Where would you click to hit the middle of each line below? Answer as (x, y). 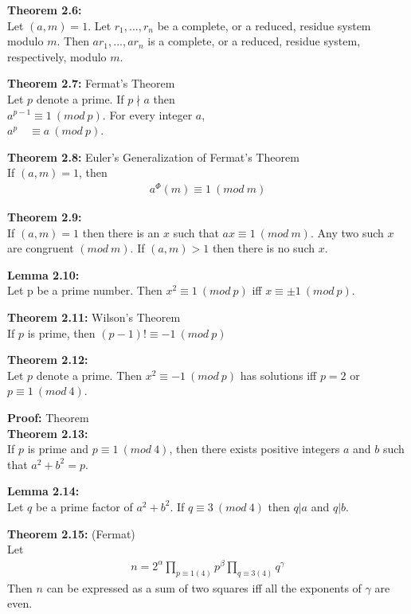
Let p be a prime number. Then (85, 290)
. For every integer (147, 114)
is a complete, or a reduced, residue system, (254, 41)
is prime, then (61, 332)
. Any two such (347, 232)
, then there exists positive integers (254, 449)
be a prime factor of (84, 506)
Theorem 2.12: (48, 360)
